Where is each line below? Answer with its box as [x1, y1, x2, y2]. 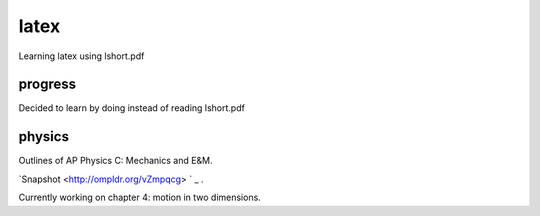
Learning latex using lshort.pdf [18, 50, 145, 62]
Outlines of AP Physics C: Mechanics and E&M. [18, 155, 214, 167]
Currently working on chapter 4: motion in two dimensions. [18, 191, 262, 204]
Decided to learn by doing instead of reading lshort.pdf [18, 102, 245, 114]
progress [18, 76, 77, 93]
